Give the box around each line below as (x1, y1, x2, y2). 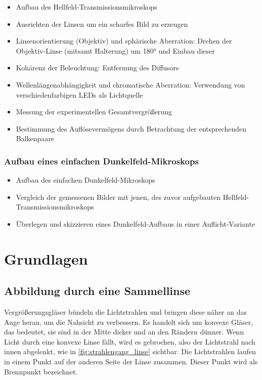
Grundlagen (4, 248, 88, 269)
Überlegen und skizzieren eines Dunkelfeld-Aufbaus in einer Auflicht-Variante (16, 218, 255, 229)
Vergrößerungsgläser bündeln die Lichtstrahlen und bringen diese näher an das (4, 307, 247, 317)
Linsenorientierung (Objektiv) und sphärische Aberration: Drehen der (16, 35, 232, 46)
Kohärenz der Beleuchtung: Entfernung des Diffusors (16, 62, 179, 73)
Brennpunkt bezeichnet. (4, 366, 78, 376)
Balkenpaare (16, 133, 55, 144)
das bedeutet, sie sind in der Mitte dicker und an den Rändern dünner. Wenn (4, 326, 244, 337)
